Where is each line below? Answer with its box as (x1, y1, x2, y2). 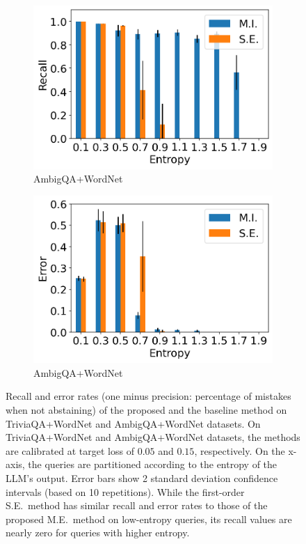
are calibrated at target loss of (6, 443, 134, 458)
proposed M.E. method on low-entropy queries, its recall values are (6, 511, 292, 526)
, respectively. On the (194, 443, 285, 458)
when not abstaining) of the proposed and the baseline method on (6, 403, 287, 417)
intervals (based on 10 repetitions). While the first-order (6, 484, 245, 499)
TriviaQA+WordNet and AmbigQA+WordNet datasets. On (6, 416, 261, 430)
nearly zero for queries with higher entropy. (6, 525, 190, 540)
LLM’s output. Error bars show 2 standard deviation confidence (6, 471, 278, 485)
